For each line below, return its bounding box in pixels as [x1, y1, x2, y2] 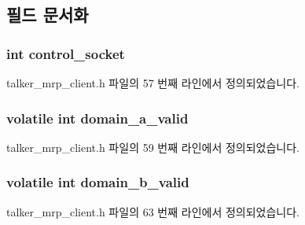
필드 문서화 [6, 2, 89, 27]
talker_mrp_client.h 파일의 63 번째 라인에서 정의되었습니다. [6, 203, 299, 219]
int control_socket [6, 43, 125, 63]
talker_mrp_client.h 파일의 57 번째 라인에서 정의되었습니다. [6, 75, 299, 90]
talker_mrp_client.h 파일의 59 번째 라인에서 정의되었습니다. [6, 138, 299, 155]
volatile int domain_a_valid [6, 108, 189, 127]
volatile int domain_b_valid [6, 172, 189, 192]
